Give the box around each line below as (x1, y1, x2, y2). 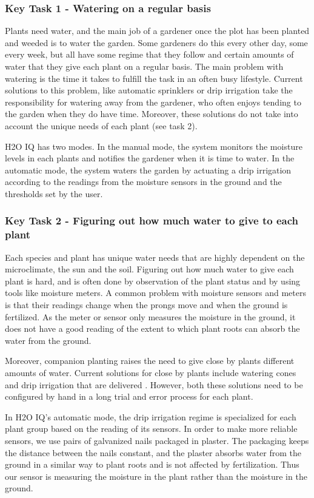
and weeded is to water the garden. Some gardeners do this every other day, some (5, 36, 308, 49)
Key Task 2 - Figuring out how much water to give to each (5, 213, 298, 228)
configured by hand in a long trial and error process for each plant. (5, 390, 253, 403)
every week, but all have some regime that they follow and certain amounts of (5, 48, 294, 61)
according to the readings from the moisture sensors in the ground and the (5, 175, 282, 188)
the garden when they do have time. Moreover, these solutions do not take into (5, 107, 298, 120)
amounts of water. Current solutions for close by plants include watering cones (5, 366, 296, 379)
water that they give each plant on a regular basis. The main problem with (5, 60, 284, 72)
